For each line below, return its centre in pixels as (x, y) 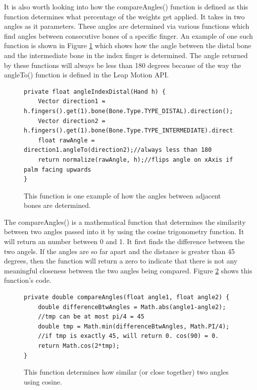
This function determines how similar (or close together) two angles (126, 372)
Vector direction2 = (72, 121)
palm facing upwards (58, 169)
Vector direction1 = (72, 101)
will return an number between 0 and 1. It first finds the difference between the (125, 241)
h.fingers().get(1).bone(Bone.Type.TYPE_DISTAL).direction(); (128, 111)
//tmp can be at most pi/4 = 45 (91, 317)
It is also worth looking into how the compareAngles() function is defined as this (126, 6)
